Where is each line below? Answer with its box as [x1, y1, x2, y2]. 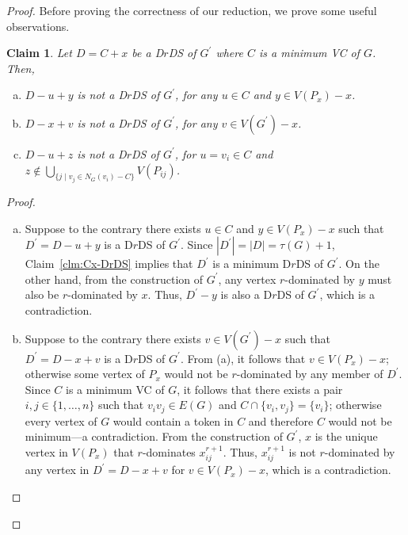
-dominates [142, 443, 196, 460]
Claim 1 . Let [6, 44, 72, 61]
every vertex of [25, 412, 97, 429]
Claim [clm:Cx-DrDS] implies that [25, 255, 193, 272]
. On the [338, 255, 379, 272]
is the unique [315, 428, 378, 445]
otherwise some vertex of [25, 365, 145, 382]
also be [25, 286, 59, 303]
